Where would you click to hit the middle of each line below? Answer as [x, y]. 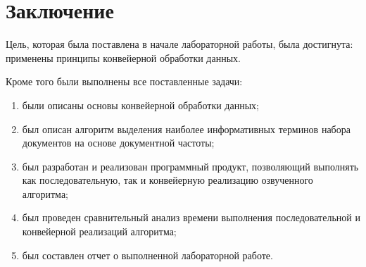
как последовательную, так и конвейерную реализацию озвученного [168, 180]
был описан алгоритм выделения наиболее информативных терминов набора [186, 129]
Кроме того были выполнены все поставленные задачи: [124, 81]
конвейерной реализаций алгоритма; [99, 231]
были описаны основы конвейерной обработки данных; [140, 105]
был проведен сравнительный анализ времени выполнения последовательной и [191, 217]
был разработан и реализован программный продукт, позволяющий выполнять [190, 166]
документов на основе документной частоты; [118, 143]
